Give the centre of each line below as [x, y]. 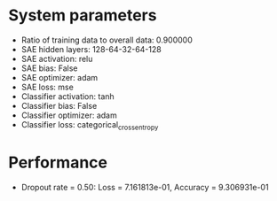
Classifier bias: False [59, 105]
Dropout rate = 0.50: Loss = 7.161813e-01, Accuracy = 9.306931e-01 [145, 187]
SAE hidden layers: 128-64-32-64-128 [91, 49]
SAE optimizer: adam [59, 77]
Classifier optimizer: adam [69, 115]
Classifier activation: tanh [67, 96]
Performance [58, 162]
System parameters [83, 15]
